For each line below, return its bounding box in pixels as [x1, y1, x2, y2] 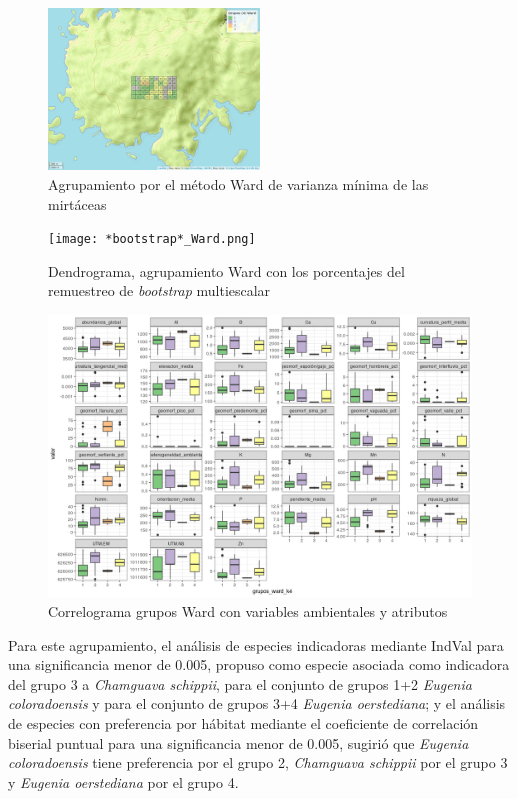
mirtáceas [48, 193, 107, 214]
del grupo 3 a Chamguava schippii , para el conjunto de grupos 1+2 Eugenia [8, 673, 472, 694]
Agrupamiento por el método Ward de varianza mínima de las [48, 174, 429, 194]
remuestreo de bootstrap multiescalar [48, 280, 271, 301]
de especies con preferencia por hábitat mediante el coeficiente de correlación [8, 712, 479, 733]
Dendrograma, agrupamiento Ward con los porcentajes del [48, 260, 405, 281]
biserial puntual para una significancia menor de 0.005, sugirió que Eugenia [8, 732, 469, 753]
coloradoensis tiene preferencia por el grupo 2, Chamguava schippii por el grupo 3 [8, 752, 508, 773]
